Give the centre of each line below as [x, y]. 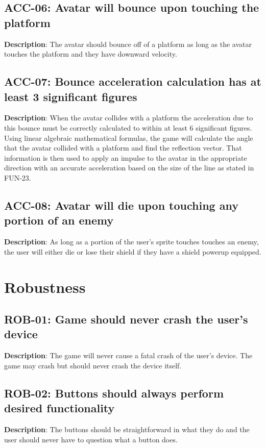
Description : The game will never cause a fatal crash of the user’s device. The [128, 355]
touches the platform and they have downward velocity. [91, 54]
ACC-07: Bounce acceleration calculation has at [133, 81]
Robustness [45, 287]
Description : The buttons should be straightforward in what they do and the [127, 429]
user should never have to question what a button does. [91, 439]
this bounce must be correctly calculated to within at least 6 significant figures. [128, 127]
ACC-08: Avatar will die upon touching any [121, 205]
